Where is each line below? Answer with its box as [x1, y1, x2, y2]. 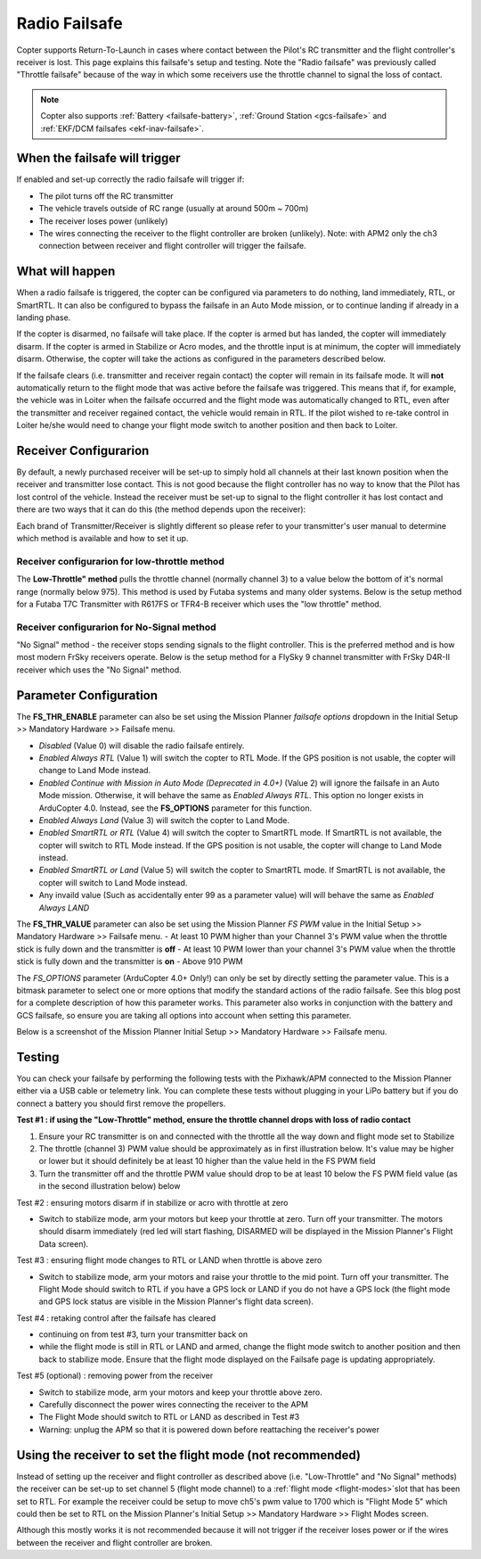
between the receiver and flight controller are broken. [16, 1537, 213, 1547]
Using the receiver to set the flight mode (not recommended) [16, 1448, 361, 1463]
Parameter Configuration [16, 688, 159, 703]
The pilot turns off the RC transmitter [38, 190, 174, 201]
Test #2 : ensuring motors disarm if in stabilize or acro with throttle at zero [16, 1197, 289, 1208]
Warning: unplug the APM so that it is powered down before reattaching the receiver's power [38, 1423, 380, 1435]
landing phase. [16, 312, 71, 323]
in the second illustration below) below [38, 1181, 181, 1192]
